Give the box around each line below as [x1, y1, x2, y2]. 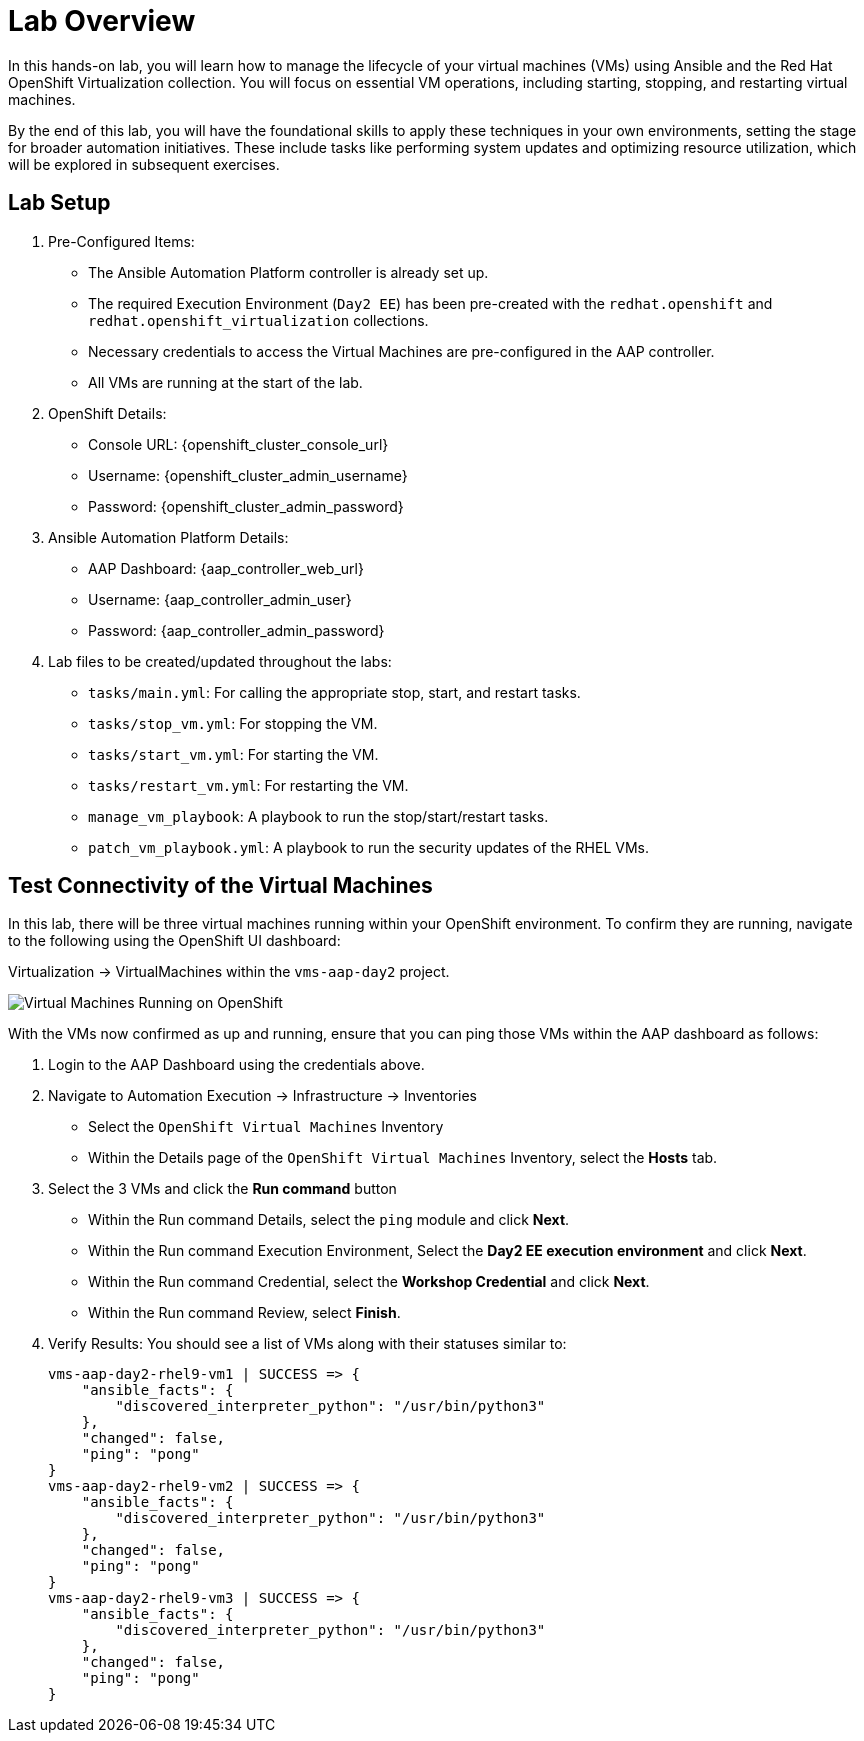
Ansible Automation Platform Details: [48, 528, 289, 546]
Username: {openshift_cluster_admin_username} [88, 466, 408, 484]
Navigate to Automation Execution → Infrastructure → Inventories [48, 1087, 477, 1105]
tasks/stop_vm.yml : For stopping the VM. [88, 714, 378, 732]
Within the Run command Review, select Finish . [88, 1304, 401, 1322]
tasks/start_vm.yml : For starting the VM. [88, 745, 379, 763]
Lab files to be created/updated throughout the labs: [48, 652, 392, 670]
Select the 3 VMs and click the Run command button [48, 1180, 397, 1198]
